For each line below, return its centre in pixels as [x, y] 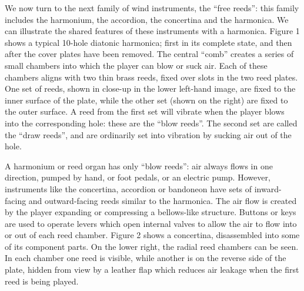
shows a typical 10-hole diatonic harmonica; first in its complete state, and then [148, 42]
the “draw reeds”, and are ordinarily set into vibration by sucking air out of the [148, 134]
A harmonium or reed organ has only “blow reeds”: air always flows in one [139, 165]
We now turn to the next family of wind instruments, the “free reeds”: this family [152, 8]
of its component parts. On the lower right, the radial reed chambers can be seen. [152, 246]
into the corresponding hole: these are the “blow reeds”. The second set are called [151, 123]
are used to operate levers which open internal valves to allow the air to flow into [151, 223]
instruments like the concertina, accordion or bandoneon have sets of [128, 188]
